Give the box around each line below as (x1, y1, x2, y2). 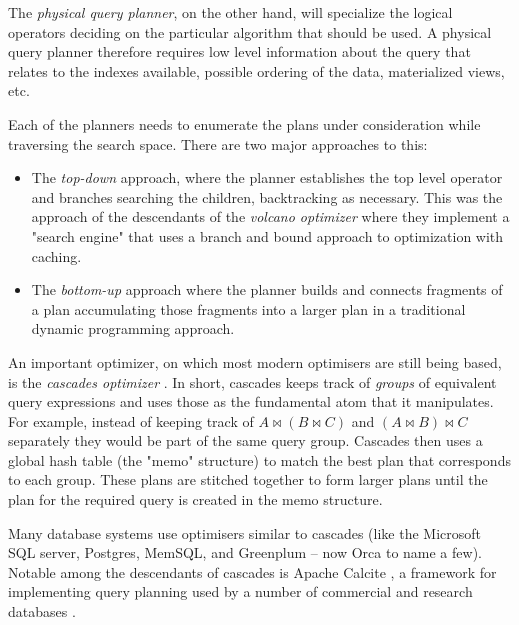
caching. (31, 245, 82, 266)
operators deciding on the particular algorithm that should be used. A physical (8, 21, 492, 42)
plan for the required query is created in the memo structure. (8, 489, 383, 510)
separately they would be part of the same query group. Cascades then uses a (8, 430, 483, 451)
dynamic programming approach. (31, 318, 235, 339)
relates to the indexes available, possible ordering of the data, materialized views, (8, 60, 505, 81)
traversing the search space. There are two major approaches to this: (8, 133, 428, 154)
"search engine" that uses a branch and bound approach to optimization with (31, 225, 504, 246)
